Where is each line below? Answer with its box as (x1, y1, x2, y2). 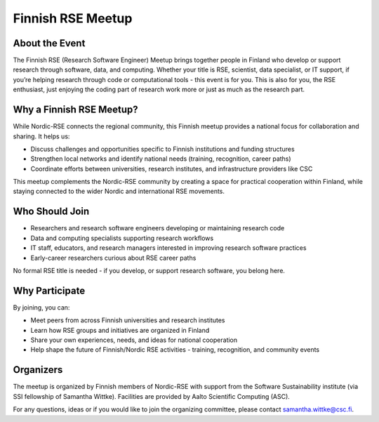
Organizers (13, 364, 63, 376)
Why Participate (13, 284, 86, 296)
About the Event (13, 37, 86, 49)
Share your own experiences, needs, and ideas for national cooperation (30, 336, 238, 344)
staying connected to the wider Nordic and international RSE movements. (13, 187, 225, 196)
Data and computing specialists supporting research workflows (30, 234, 214, 242)
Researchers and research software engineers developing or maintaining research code (30, 224, 285, 232)
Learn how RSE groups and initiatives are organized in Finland (30, 326, 210, 334)
